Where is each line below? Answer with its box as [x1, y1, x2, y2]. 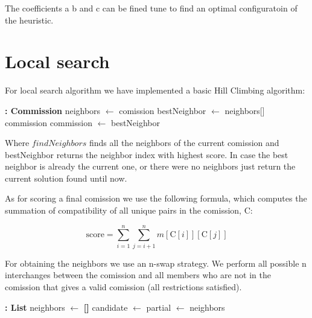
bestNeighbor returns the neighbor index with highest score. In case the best [5, 148, 288, 161]
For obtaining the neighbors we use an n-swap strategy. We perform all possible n [5, 256, 307, 269]
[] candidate [83, 301, 128, 313]
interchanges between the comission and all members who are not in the [5, 269, 271, 281]
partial [146, 301, 171, 313]
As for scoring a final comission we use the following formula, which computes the [5, 192, 307, 205]
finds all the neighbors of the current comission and [89, 136, 279, 149]
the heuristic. [5, 13, 54, 26]
